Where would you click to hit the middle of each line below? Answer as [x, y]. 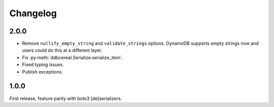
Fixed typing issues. [43, 65]
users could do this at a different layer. [62, 50]
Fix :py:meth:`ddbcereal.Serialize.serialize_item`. [73, 57]
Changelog [33, 13]
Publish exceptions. [43, 72]
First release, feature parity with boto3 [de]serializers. [66, 98]
